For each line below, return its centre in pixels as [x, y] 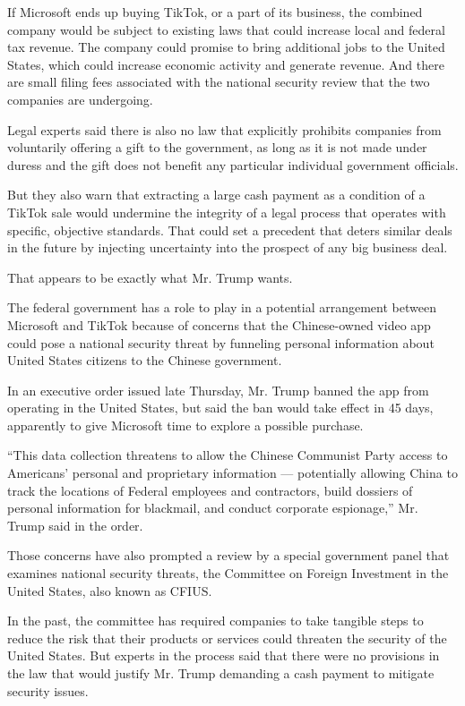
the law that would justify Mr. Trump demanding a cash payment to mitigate [221, 673]
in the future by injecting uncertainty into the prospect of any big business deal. [228, 247]
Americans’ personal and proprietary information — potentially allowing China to [232, 473]
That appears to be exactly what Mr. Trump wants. [150, 277]
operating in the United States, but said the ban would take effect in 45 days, [220, 408]
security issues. [48, 690]
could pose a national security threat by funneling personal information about [221, 342]
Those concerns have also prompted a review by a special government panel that [228, 555]
